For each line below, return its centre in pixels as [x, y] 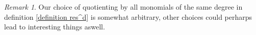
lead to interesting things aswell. [55, 27]
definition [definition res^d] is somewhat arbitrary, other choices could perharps [128, 16]
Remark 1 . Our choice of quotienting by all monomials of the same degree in [123, 7]
